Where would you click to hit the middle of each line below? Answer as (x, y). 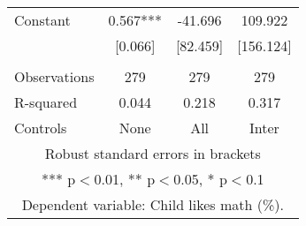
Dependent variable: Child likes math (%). (153, 204)
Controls (41, 128)
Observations (54, 76)
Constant (42, 20)
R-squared (46, 102)
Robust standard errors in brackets (153, 153)
